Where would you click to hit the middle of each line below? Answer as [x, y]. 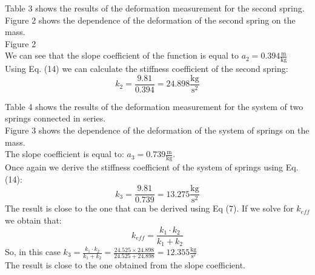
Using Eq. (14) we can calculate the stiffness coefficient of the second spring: [147, 69]
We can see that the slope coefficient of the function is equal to [122, 55]
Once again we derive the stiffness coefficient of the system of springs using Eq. [152, 167]
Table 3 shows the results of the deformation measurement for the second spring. [155, 8]
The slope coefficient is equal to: [65, 154]
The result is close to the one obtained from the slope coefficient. [125, 265]
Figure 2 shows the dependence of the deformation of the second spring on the [150, 20]
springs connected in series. [55, 118]
